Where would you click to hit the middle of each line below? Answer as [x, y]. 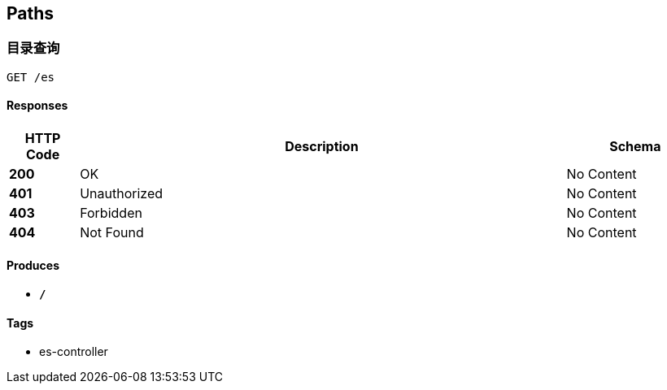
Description [322, 147]
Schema [635, 147]
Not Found [112, 233]
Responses [37, 106]
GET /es [31, 77]
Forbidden [111, 213]
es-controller [74, 352]
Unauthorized [122, 194]
